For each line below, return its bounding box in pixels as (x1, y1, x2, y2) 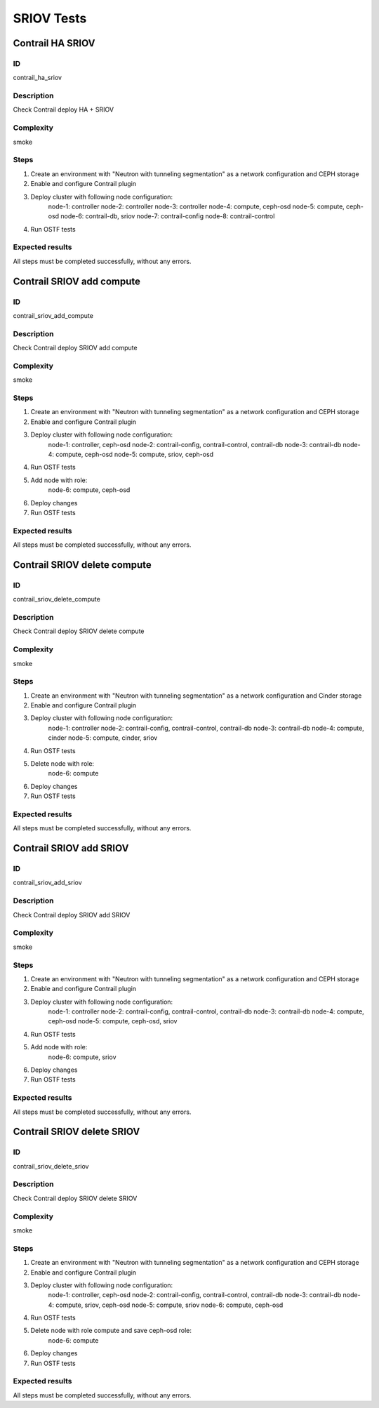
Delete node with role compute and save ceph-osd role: (30, 1327, 192, 1335)
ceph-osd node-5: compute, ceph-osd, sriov (48, 1017, 178, 1025)
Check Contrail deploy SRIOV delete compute (13, 627, 145, 635)
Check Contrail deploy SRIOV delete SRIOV (13, 1194, 138, 1202)
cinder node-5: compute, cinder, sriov (48, 733, 158, 742)
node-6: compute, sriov (48, 1053, 117, 1061)
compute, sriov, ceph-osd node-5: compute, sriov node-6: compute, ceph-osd (55, 1301, 284, 1309)
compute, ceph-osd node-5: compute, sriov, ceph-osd (55, 450, 214, 458)
